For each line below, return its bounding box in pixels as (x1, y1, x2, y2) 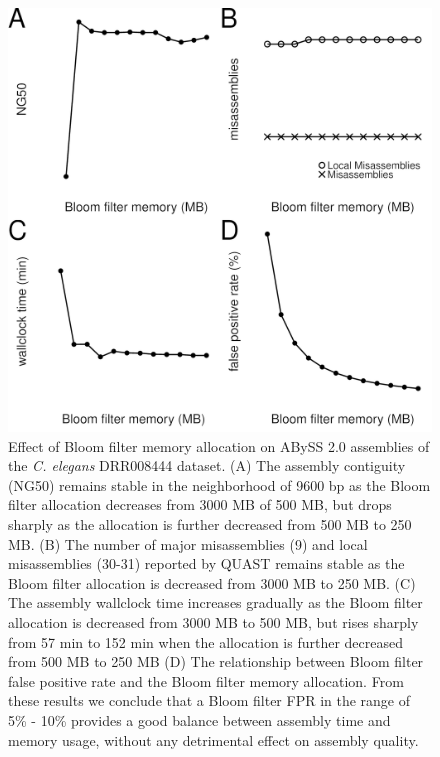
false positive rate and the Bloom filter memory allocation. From (8, 670, 404, 691)
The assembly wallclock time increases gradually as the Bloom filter (8, 592, 423, 613)
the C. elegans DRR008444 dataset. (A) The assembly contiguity (8, 455, 406, 476)
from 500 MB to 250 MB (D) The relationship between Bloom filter (8, 651, 424, 672)
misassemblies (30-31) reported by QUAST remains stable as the (8, 553, 405, 574)
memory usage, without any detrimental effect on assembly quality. (8, 729, 419, 750)
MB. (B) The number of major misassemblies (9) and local (8, 533, 368, 554)
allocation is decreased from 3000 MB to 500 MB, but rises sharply (8, 611, 419, 632)
